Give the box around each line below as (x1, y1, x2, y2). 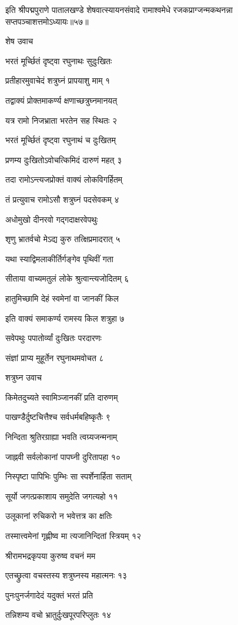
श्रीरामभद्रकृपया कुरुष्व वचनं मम (5, 549, 96, 561)
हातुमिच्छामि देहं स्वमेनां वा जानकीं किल (5, 292, 119, 304)
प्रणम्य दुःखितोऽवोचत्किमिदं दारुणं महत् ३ (5, 153, 122, 166)
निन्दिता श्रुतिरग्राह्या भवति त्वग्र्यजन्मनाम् (5, 431, 118, 443)
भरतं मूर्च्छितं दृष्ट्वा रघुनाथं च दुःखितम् (5, 134, 116, 146)
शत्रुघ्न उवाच (5, 371, 42, 383)
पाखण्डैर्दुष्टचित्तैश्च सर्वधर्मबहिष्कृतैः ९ (5, 411, 110, 423)
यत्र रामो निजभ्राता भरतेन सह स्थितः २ (5, 114, 118, 126)
